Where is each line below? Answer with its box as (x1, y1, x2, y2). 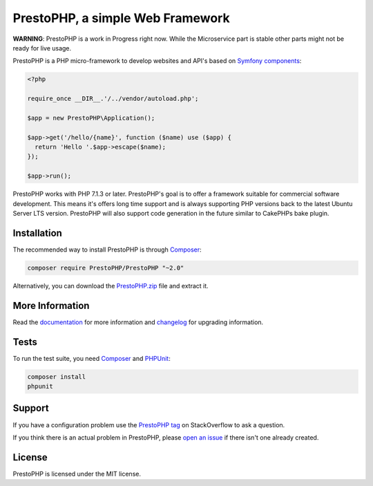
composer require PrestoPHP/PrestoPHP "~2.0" (27, 263, 184, 272)
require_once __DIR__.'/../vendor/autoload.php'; (27, 95, 199, 103)
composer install (27, 373, 86, 380)
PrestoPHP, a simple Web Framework (12, 10, 231, 26)
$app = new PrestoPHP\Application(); (27, 114, 155, 122)
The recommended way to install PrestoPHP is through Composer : (12, 245, 202, 254)
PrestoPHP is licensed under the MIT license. (12, 469, 142, 478)
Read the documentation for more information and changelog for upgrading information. (12, 318, 264, 326)
